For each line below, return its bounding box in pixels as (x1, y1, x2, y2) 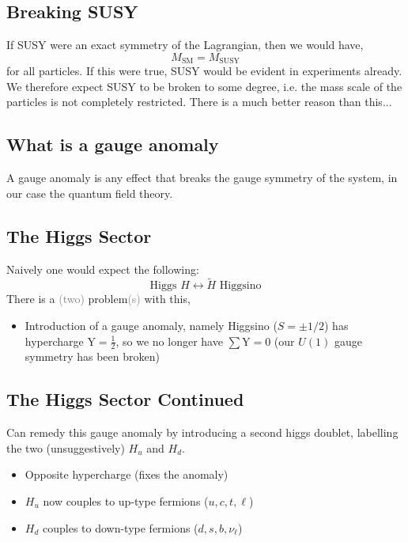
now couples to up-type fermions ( (43, 493, 209, 510)
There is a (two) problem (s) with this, (6, 290, 191, 307)
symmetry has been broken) (25, 348, 160, 365)
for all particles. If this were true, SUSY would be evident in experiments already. (6, 63, 402, 79)
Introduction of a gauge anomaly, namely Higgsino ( (25, 317, 278, 334)
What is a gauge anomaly (6, 132, 219, 157)
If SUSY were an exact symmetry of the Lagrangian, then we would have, (6, 36, 364, 53)
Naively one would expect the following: (6, 260, 199, 277)
